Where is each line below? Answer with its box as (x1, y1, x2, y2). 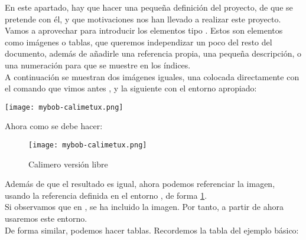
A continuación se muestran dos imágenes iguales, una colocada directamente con (5, 70, 300, 83)
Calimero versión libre (28, 157, 108, 170)
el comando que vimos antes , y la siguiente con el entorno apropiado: (5, 82, 257, 94)
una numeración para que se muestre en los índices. (5, 58, 191, 71)
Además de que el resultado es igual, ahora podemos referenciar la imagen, (5, 177, 275, 190)
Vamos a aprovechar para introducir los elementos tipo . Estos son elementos (5, 24, 283, 37)
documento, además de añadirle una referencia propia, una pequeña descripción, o (5, 47, 302, 60)
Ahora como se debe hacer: (5, 120, 103, 132)
